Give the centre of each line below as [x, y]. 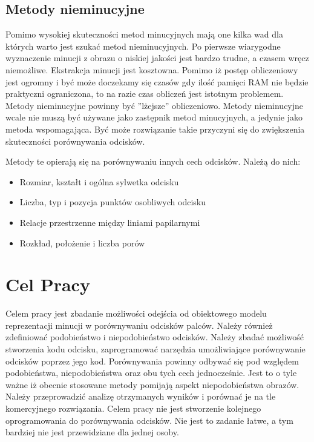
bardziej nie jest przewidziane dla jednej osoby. [92, 432]
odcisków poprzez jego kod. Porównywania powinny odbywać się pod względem [152, 361]
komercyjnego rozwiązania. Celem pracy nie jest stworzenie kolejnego [133, 408]
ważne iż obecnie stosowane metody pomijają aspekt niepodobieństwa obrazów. [152, 384]
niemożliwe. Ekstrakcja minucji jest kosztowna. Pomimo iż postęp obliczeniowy [152, 69]
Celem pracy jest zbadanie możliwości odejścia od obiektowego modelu [136, 313]
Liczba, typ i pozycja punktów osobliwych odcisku [113, 202]
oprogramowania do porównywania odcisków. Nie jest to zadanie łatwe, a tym [149, 420]
